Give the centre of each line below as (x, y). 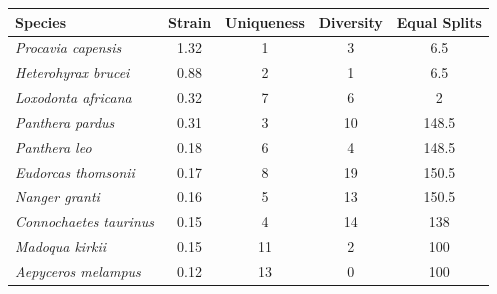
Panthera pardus (65, 121)
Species (41, 21)
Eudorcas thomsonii (75, 171)
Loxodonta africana (73, 97)
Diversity (350, 21)
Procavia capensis (68, 47)
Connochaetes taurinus (85, 221)
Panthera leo (53, 146)
